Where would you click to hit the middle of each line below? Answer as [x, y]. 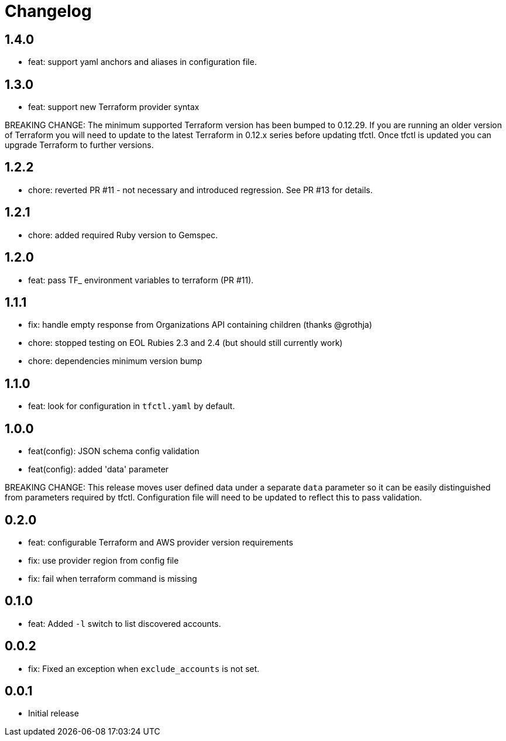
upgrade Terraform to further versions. [79, 145]
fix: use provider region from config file [104, 560]
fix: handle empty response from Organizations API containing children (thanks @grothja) [200, 325]
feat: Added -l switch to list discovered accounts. [125, 623]
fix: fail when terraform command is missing [113, 578]
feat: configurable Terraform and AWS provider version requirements [161, 542]
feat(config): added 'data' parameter [99, 469]
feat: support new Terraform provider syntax [114, 107]
